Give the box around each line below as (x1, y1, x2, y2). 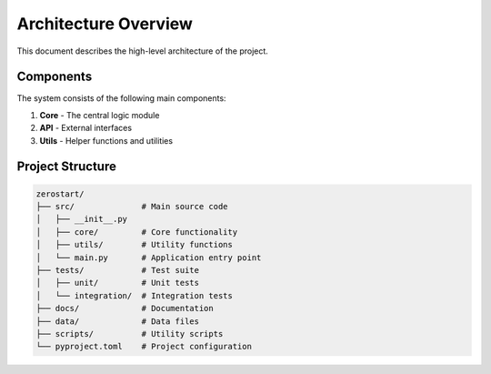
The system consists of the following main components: (16, 93, 226, 104)
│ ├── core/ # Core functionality (35, 227, 238, 237)
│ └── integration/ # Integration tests (35, 290, 234, 300)
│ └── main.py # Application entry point (35, 252, 262, 263)
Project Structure (16, 159, 117, 175)
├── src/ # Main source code (35, 201, 228, 212)
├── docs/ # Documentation (35, 303, 214, 314)
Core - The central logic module (39, 109, 160, 120)
